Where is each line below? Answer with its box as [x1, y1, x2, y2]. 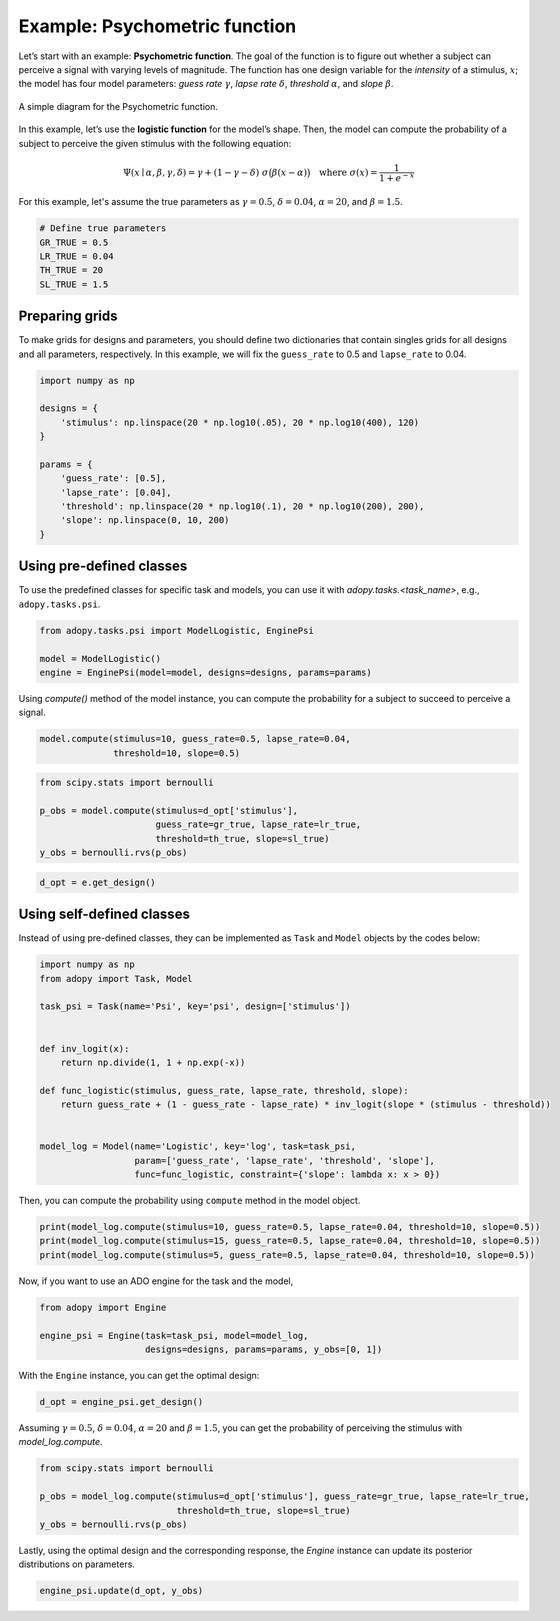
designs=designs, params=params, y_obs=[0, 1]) [145, 1344, 383, 1355]
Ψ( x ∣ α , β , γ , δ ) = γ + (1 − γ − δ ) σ [123, 166, 269, 178]
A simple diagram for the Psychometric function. [18, 100, 219, 112]
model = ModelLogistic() [39, 653, 162, 664]
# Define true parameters [39, 223, 167, 234]
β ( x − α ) [271, 166, 308, 178]
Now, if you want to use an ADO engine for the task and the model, [18, 1275, 294, 1287]
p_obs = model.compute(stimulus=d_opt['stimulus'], [39, 805, 299, 817]
